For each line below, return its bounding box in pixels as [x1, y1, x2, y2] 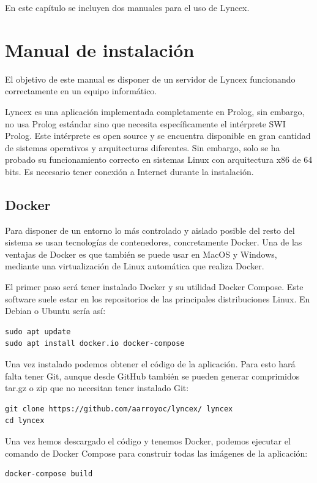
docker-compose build [5, 470, 93, 479]
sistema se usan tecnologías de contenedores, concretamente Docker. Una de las [5, 236, 302, 249]
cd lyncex [5, 416, 45, 425]
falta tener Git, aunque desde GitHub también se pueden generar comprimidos [5, 369, 300, 382]
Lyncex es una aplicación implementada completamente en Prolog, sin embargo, [5, 105, 305, 118]
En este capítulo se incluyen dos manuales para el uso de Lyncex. [5, 1, 250, 13]
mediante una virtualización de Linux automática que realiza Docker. [5, 260, 264, 272]
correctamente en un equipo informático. [5, 84, 157, 97]
